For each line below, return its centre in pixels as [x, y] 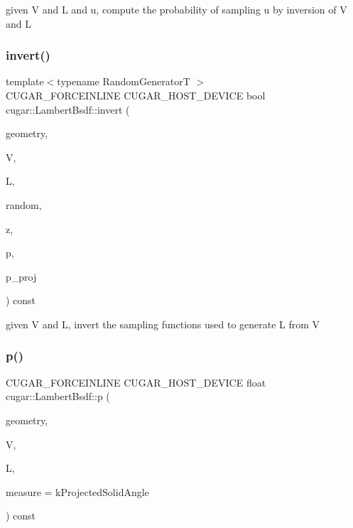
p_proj [21, 276]
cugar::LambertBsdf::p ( [58, 396]
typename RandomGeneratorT [124, 81]
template [25, 81]
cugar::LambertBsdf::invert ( [68, 109]
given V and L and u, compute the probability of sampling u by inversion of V [176, 9]
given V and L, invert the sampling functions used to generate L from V [163, 324]
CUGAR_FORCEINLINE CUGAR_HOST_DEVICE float [136, 382]
